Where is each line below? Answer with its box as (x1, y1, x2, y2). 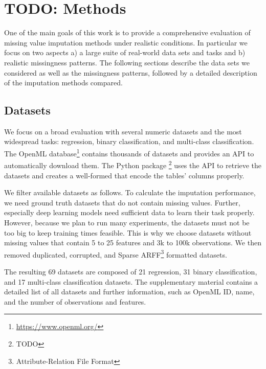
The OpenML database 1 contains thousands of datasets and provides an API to (4, 147, 254, 158)
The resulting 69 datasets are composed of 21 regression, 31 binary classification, (4, 266, 257, 276)
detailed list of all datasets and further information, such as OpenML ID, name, (4, 286, 255, 297)
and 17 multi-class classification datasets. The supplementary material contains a (4, 276, 258, 287)
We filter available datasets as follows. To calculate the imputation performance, (4, 187, 256, 198)
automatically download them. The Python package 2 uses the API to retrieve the (4, 158, 262, 170)
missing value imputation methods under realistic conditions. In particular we (4, 37, 248, 48)
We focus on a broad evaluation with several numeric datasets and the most (4, 126, 242, 136)
